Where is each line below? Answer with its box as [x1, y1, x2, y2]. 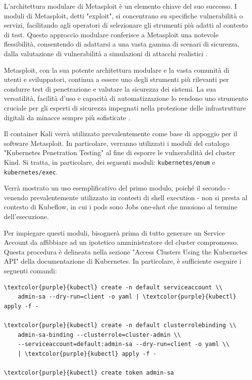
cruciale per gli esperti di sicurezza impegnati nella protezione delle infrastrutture [4, 102, 246, 112]
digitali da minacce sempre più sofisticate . [4, 112, 130, 122]
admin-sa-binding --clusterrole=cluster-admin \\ [17, 331, 181, 338]
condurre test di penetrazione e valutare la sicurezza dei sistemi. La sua [4, 83, 216, 94]
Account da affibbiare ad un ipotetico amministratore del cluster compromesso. [4, 237, 239, 247]
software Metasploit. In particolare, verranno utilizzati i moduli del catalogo [4, 138, 230, 148]
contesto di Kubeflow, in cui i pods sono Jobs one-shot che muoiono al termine [4, 202, 237, 212]
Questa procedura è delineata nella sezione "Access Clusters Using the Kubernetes [4, 246, 248, 256]
